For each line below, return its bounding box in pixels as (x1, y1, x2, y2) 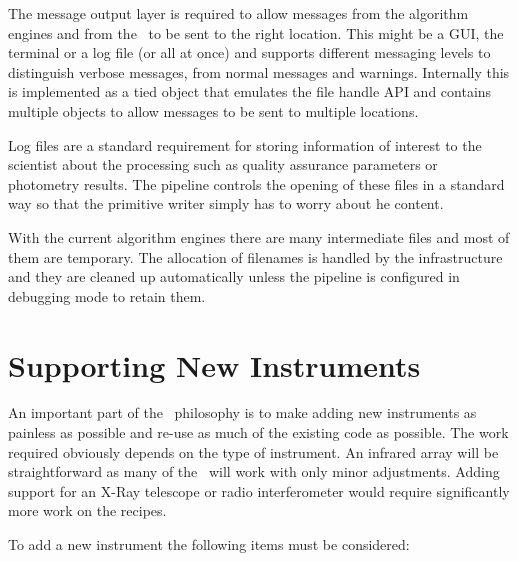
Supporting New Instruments (8, 344, 421, 385)
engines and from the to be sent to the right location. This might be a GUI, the (8, 22, 504, 43)
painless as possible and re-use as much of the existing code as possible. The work (8, 422, 509, 443)
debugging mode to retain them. (8, 285, 206, 306)
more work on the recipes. (8, 500, 167, 521)
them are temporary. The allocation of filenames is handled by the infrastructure (8, 246, 503, 267)
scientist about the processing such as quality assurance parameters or (8, 154, 438, 175)
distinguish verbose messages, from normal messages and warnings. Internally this (8, 61, 510, 82)
